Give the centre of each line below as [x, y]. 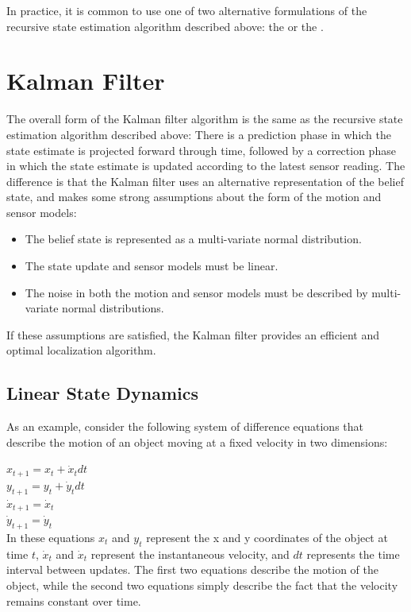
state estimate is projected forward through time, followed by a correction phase [201, 150]
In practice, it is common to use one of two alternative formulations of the [187, 10]
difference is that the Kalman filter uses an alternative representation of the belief [205, 181]
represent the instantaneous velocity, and [190, 554]
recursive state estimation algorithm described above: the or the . [165, 26]
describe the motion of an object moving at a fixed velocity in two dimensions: [197, 442]
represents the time [353, 554]
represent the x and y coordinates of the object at [267, 537]
